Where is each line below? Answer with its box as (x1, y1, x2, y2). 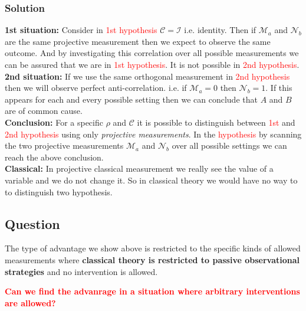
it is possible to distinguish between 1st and (137, 116, 295, 128)
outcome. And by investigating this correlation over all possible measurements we (5, 47, 299, 59)
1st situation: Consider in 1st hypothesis (5, 24, 157, 36)
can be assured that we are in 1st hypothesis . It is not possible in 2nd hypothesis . (5, 58, 300, 70)
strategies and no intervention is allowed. (5, 265, 158, 277)
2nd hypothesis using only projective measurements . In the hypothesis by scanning (5, 127, 302, 140)
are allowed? (5, 296, 56, 309)
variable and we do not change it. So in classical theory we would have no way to (5, 173, 298, 186)
